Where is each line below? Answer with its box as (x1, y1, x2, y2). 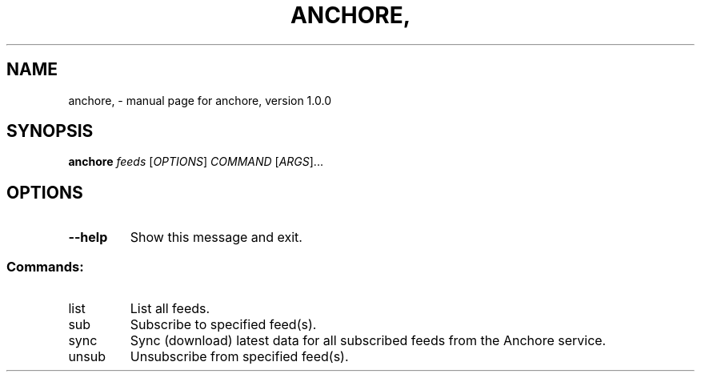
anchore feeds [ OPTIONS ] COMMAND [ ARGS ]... (68, 155, 323, 169)
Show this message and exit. (130, 229, 302, 246)
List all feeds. (130, 300, 210, 317)
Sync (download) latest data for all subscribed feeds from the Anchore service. (130, 332, 607, 349)
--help (68, 229, 108, 246)
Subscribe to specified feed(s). (130, 316, 317, 333)
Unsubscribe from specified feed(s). (130, 348, 349, 365)
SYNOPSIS (6, 121, 94, 142)
